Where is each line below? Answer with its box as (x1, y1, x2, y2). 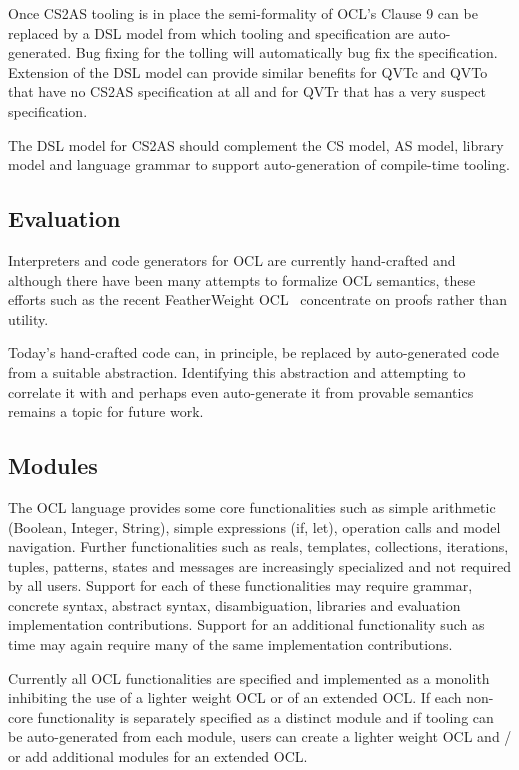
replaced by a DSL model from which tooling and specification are (8, 22, 414, 43)
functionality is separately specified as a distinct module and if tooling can (37, 706, 494, 727)
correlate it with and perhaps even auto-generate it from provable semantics (8, 381, 474, 402)
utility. (8, 308, 49, 329)
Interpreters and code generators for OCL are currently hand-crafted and (8, 249, 456, 270)
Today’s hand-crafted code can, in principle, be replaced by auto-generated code (8, 342, 500, 363)
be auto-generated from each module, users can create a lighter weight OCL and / (8, 726, 512, 747)
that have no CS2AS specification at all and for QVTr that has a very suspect (8, 81, 486, 102)
